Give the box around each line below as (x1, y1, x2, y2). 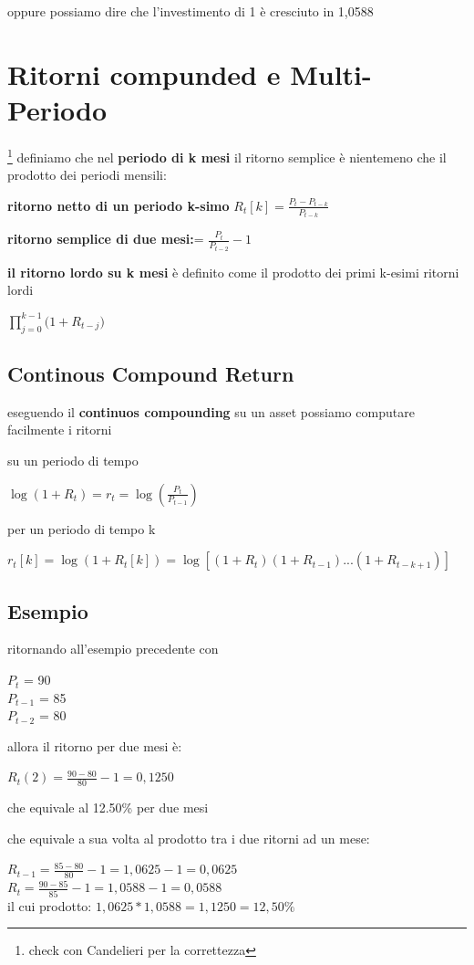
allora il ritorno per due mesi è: (7, 736, 182, 755)
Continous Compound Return (7, 360, 294, 388)
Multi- (290, 55, 372, 92)
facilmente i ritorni (7, 420, 112, 439)
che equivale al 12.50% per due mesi (7, 798, 209, 817)
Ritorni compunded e (7, 55, 281, 92)
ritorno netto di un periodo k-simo (7, 195, 230, 215)
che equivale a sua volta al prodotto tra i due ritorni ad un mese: (7, 828, 370, 847)
